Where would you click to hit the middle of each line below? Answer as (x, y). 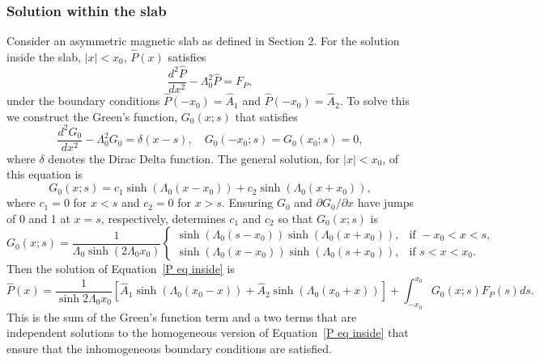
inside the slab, (44, 57)
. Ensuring (247, 202)
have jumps (386, 202)
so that (296, 218)
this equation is (45, 174)
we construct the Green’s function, (92, 116)
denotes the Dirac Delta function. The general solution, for (194, 158)
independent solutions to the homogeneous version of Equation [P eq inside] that (208, 333)
